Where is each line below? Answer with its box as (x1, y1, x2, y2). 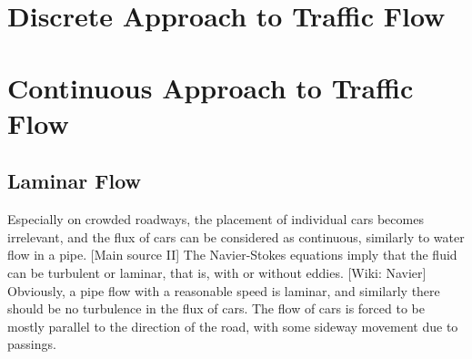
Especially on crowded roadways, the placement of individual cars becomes (7, 210, 424, 229)
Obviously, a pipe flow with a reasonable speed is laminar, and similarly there (7, 281, 440, 300)
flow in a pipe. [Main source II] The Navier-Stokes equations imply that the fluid (7, 245, 457, 264)
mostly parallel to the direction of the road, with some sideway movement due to (7, 316, 458, 335)
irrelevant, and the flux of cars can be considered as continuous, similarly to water (7, 227, 465, 246)
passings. (7, 334, 56, 354)
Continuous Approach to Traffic (7, 68, 414, 106)
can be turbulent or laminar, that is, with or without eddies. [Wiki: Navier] (7, 262, 427, 282)
